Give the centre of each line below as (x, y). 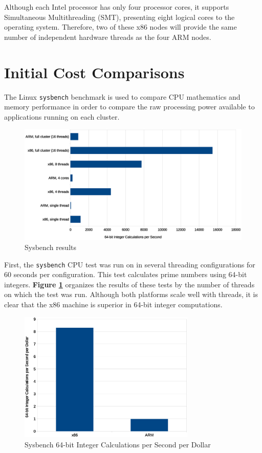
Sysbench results (50, 247)
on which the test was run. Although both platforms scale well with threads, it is (131, 294)
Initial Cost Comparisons (94, 72)
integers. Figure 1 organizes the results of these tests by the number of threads (129, 284)
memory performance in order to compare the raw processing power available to (129, 107)
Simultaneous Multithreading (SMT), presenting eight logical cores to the (119, 17)
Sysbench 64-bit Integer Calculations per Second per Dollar (118, 444)
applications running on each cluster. (62, 116)
